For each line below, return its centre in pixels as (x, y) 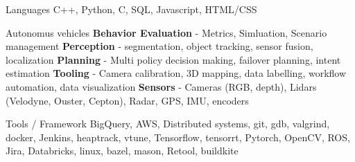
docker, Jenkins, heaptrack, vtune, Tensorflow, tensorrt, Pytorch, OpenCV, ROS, (178, 137)
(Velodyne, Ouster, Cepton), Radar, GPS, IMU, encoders (127, 100)
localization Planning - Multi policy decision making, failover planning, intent (173, 59)
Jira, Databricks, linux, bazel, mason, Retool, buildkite (122, 151)
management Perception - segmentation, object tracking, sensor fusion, (159, 46)
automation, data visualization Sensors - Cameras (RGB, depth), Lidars (161, 86)
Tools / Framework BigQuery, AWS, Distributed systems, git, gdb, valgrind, (168, 124)
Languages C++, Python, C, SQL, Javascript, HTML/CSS (131, 9)
